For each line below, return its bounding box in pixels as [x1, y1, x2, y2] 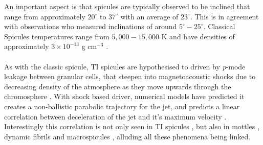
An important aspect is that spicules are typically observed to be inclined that [4, 1, 250, 11]
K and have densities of [161, 31, 235, 41]
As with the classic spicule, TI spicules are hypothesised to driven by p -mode [4, 61, 246, 71]
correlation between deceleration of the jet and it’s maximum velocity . [4, 111, 227, 122]
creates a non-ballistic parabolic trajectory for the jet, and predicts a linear [4, 101, 240, 111]
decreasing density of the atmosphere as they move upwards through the [4, 81, 231, 91]
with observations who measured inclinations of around [4, 21, 177, 32]
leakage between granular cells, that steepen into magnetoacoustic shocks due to [4, 71, 256, 82]
